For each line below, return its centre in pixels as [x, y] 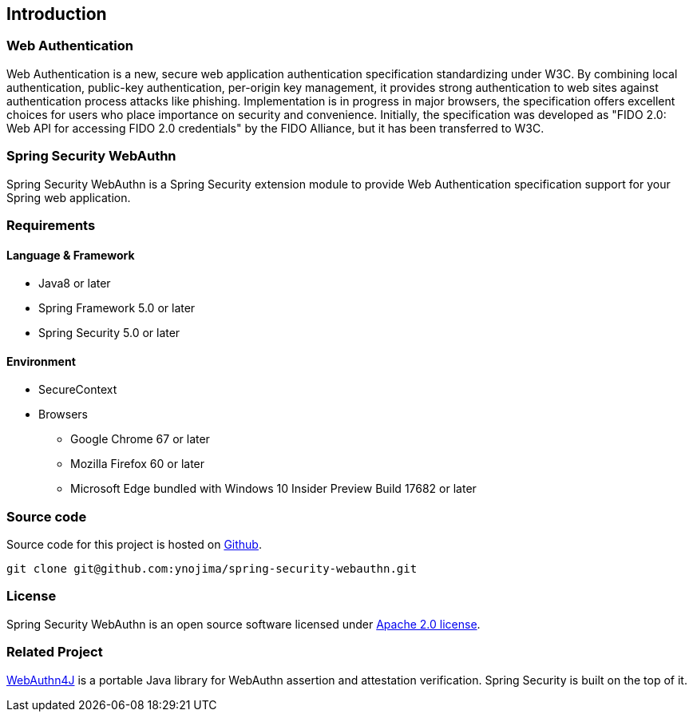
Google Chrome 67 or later [140, 439]
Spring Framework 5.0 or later [117, 308]
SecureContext [78, 390]
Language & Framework [71, 255]
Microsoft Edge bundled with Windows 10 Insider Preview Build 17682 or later [273, 489]
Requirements [51, 225]
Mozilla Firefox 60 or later [138, 464]
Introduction [57, 14]
